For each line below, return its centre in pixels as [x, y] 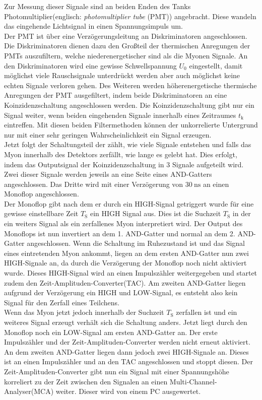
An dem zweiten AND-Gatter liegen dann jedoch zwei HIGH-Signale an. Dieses [126, 351]
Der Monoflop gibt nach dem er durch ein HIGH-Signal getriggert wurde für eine [129, 203]
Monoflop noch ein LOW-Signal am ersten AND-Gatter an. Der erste [111, 332]
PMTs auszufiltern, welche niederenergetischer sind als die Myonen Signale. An [126, 55]
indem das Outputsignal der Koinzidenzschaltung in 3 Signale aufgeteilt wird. [124, 164]
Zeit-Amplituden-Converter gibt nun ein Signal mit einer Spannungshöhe [117, 371]
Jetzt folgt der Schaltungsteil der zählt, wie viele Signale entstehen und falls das [128, 144]
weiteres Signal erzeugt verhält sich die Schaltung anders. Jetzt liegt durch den [126, 322]
